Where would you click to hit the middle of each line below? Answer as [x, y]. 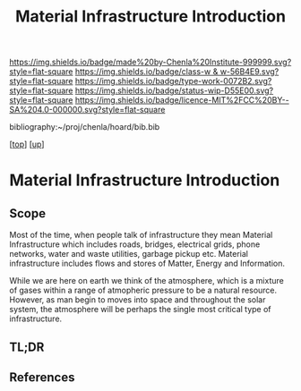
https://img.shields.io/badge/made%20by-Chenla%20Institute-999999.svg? [150, 62]
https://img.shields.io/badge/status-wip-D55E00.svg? [174, 90]
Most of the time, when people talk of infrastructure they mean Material [141, 235]
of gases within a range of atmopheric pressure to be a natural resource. [143, 290]
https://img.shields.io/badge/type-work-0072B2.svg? [173, 81]
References [42, 377]
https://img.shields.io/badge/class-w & [146, 72]
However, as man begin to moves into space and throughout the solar [138, 300]
